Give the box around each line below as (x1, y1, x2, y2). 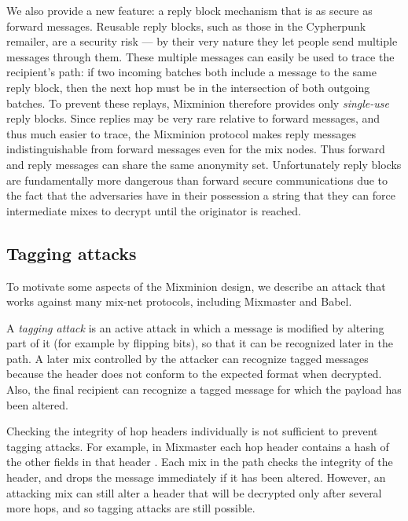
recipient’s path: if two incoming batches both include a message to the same (6, 64, 377, 80)
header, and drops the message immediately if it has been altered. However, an (6, 469, 386, 486)
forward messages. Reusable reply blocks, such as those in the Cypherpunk (6, 17, 366, 34)
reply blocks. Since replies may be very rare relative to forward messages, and (6, 110, 380, 127)
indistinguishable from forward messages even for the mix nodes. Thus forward (6, 141, 385, 157)
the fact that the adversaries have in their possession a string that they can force (6, 187, 395, 204)
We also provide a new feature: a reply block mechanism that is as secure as (6, 2, 373, 18)
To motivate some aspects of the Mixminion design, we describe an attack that (6, 277, 386, 294)
